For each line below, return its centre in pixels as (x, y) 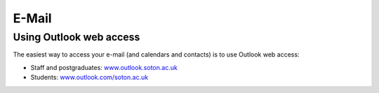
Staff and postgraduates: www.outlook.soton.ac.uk (104, 67)
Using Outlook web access (77, 37)
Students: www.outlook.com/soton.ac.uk (89, 78)
